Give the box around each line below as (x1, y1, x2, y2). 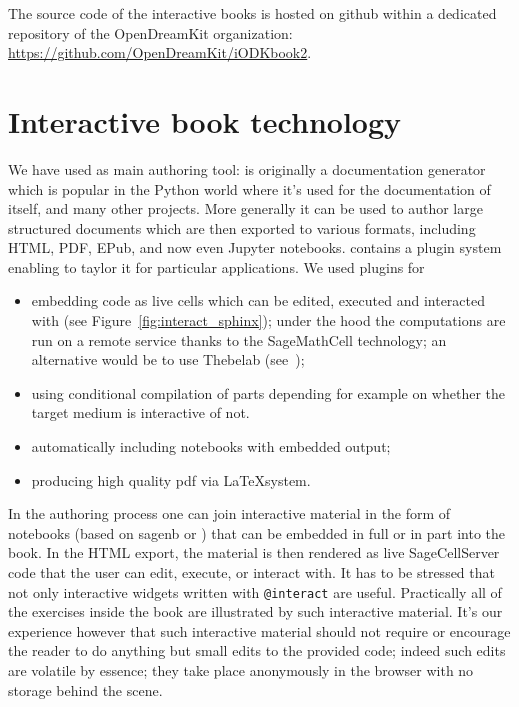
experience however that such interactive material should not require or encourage (8, 620, 511, 641)
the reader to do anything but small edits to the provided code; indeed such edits (8, 640, 506, 661)
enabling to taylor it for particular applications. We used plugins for (8, 256, 425, 277)
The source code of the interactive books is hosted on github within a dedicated (8, 3, 497, 23)
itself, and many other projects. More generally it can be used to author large (8, 198, 483, 219)
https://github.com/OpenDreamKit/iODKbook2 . (8, 42, 312, 63)
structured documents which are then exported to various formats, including (8, 217, 476, 238)
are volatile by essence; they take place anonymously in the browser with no (8, 660, 474, 681)
